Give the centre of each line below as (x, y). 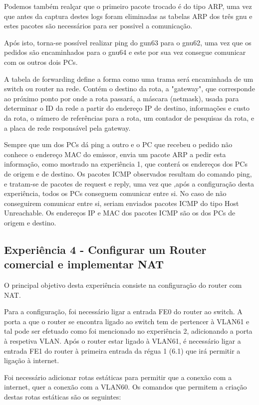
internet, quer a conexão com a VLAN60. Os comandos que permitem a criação (126, 387)
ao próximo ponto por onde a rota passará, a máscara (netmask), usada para (122, 98)
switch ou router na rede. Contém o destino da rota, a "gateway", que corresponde (129, 89)
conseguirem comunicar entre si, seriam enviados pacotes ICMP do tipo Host (122, 203)
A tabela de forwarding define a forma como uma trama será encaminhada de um (129, 79)
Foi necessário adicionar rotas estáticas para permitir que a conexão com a (118, 377)
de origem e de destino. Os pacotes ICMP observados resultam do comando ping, (128, 173)
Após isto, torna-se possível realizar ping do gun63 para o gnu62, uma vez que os (128, 42)
